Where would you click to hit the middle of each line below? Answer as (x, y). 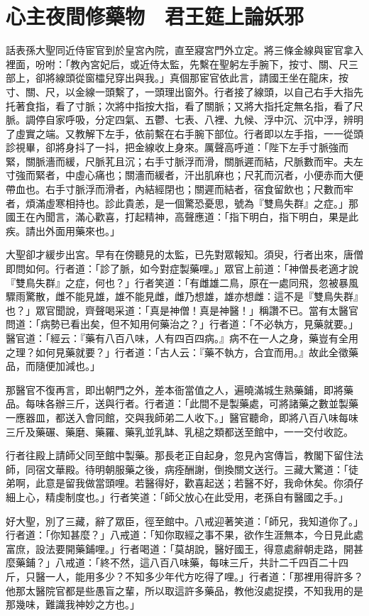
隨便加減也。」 (67, 366)
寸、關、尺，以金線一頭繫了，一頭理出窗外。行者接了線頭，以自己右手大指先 (184, 91)
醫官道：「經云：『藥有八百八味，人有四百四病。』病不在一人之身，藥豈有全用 (182, 338)
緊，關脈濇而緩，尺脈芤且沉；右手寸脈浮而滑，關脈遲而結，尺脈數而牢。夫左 (184, 161)
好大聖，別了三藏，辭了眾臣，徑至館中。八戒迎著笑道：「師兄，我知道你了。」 (184, 521)
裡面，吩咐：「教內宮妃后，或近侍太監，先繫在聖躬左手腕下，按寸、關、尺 (177, 64)
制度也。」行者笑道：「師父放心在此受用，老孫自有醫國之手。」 (206, 496)
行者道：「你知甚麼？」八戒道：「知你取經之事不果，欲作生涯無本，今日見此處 (184, 535)
